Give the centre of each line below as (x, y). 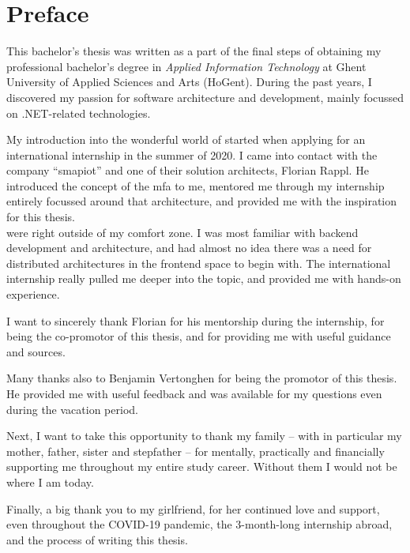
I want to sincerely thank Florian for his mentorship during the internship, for (196, 320)
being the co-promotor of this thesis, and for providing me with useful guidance (199, 336)
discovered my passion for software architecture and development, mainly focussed (205, 97)
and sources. (36, 351)
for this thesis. (41, 217)
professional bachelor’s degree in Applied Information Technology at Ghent (186, 66)
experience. (33, 294)
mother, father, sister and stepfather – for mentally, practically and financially (196, 451)
